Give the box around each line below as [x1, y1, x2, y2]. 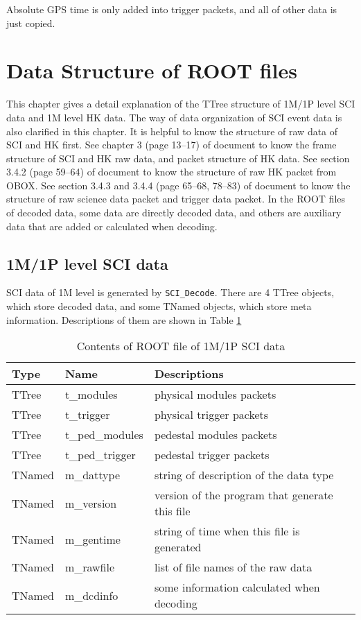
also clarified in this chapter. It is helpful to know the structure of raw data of [6, 123, 338, 138]
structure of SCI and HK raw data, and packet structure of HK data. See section [6, 150, 350, 165]
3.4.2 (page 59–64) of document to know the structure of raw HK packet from [6, 164, 337, 179]
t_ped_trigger [64, 447, 136, 463]
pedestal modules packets [154, 427, 277, 443]
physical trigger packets [154, 406, 269, 423]
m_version [64, 494, 117, 511]
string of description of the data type [154, 467, 334, 483]
